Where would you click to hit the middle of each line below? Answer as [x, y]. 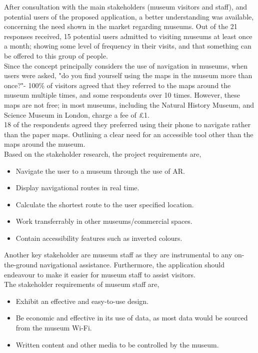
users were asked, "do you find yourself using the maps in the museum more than [128, 75]
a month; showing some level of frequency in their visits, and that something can [128, 46]
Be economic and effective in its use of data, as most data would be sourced [132, 318]
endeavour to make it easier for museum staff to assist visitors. [100, 274]
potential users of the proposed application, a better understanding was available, [129, 16]
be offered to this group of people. [56, 55]
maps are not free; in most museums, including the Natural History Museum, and [129, 104]
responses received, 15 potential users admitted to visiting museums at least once [128, 36]
